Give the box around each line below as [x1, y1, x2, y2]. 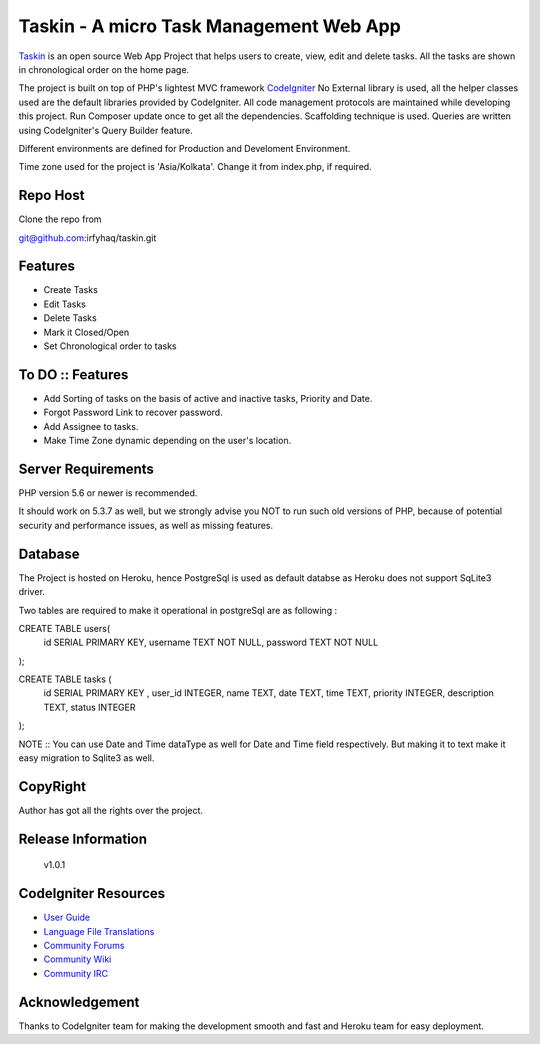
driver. [18, 586, 45, 598]
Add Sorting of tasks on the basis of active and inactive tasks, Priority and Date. [43, 392, 373, 404]
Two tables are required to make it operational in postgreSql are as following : [18, 604, 338, 616]
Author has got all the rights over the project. [18, 804, 204, 816]
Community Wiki [43, 953, 112, 965]
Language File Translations [43, 925, 155, 937]
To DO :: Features [18, 366, 129, 383]
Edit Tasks [43, 298, 87, 310]
